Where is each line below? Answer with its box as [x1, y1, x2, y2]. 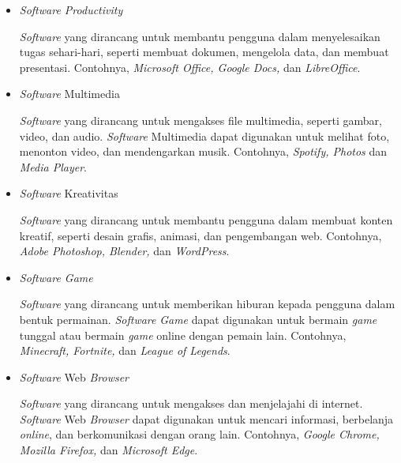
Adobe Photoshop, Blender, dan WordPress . [19, 243, 230, 259]
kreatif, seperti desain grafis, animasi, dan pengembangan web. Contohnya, [19, 227, 382, 243]
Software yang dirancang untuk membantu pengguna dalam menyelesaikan [19, 28, 380, 44]
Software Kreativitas [19, 185, 118, 201]
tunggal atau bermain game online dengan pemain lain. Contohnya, [19, 326, 347, 343]
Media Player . [19, 158, 87, 175]
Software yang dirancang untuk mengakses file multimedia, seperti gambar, [19, 111, 382, 128]
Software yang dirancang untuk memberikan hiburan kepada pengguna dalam [19, 295, 395, 312]
